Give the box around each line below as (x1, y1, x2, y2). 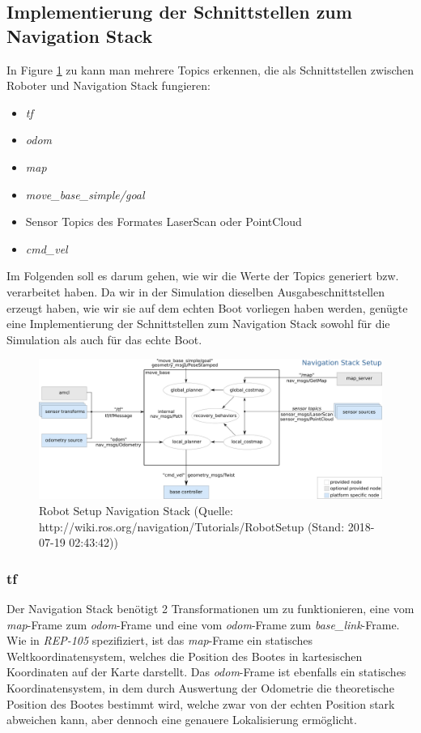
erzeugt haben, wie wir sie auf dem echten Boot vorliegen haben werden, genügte (6, 299, 408, 316)
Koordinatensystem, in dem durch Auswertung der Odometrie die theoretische (6, 679, 394, 696)
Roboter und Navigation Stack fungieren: (6, 77, 210, 94)
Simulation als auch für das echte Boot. (6, 330, 202, 347)
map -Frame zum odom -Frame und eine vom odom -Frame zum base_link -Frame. (6, 616, 400, 633)
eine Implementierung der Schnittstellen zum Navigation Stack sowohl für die (6, 315, 390, 332)
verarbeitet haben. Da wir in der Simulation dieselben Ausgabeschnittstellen (6, 283, 385, 300)
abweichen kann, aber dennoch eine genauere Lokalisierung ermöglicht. (6, 711, 357, 728)
